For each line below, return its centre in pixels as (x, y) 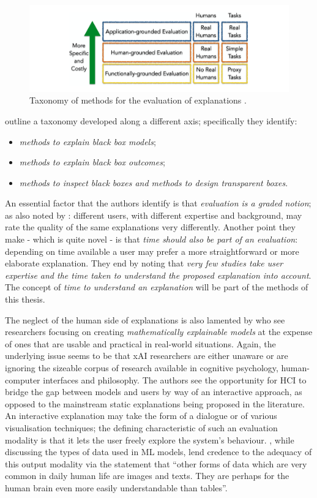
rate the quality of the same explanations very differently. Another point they (150, 227)
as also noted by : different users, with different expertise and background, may (154, 215)
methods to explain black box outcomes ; (92, 162)
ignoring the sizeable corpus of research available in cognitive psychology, (142, 368)
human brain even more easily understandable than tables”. (116, 487)
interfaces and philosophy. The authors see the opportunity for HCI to (175, 379)
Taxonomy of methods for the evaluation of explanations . (138, 100)
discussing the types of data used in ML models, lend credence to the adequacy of (158, 452)
